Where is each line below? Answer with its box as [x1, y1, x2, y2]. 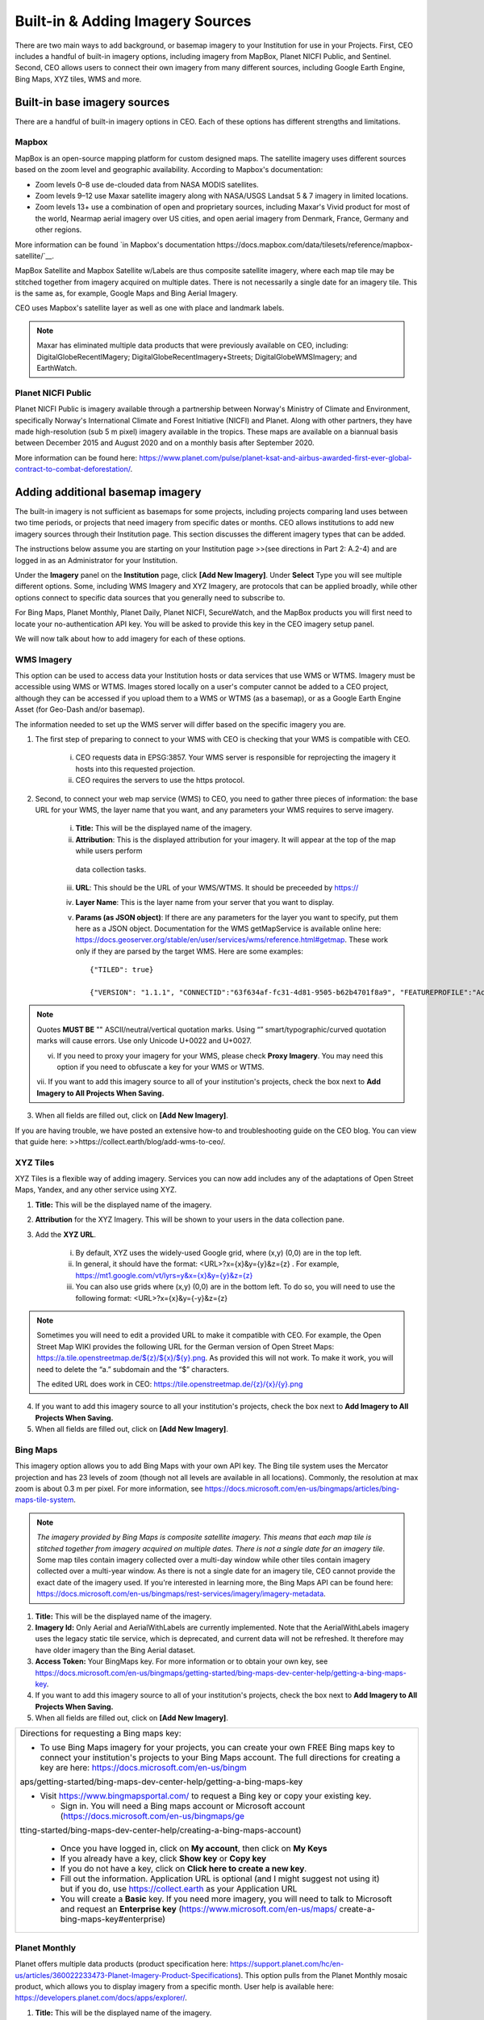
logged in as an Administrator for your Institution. [15, 555, 177, 565]
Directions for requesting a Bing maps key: [19, 1728, 181, 1739]
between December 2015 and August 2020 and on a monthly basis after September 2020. [15, 438, 315, 448]
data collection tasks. [75, 865, 147, 874]
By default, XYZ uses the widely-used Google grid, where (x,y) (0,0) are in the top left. [75, 1248, 362, 1258]
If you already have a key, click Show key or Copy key [60, 1853, 267, 1864]
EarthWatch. [36, 364, 77, 373]
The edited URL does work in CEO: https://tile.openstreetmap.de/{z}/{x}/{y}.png [36, 1378, 303, 1389]
